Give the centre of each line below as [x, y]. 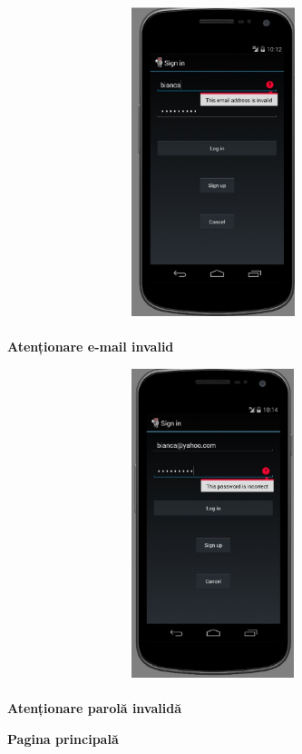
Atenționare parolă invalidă [94, 708]
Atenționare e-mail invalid [91, 347]
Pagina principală [63, 738]
